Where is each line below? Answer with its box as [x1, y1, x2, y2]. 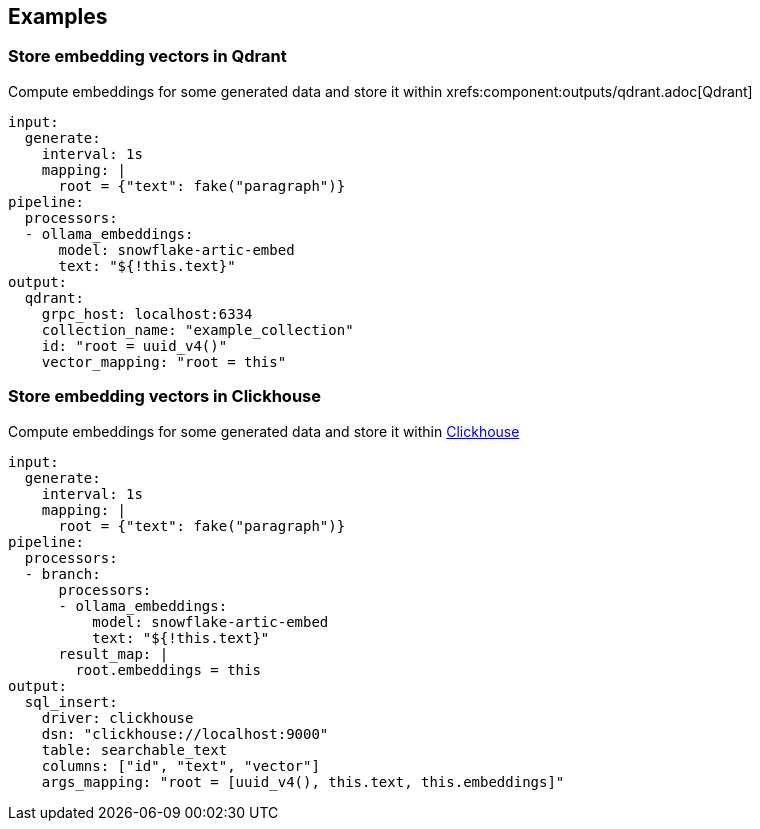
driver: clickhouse [41, 709, 194, 726]
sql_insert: [24, 693, 118, 710]
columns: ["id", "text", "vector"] [41, 757, 320, 774]
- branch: [24, 565, 101, 582]
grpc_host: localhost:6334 [41, 305, 253, 322]
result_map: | [58, 645, 169, 662]
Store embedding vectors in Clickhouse [8, 386, 321, 407]
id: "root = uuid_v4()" [41, 337, 228, 354]
